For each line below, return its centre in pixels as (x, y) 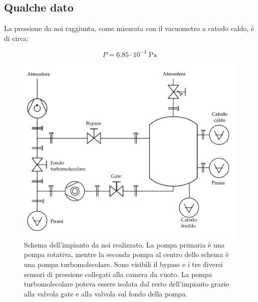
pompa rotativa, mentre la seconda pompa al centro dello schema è (127, 254)
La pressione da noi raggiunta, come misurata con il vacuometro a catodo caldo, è (129, 28)
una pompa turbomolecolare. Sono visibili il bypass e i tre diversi (124, 264)
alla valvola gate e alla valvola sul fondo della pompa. (106, 293)
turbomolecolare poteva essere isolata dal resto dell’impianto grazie (127, 284)
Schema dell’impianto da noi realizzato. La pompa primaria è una (125, 244)
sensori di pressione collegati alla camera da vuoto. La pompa (118, 274)
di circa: (16, 38)
